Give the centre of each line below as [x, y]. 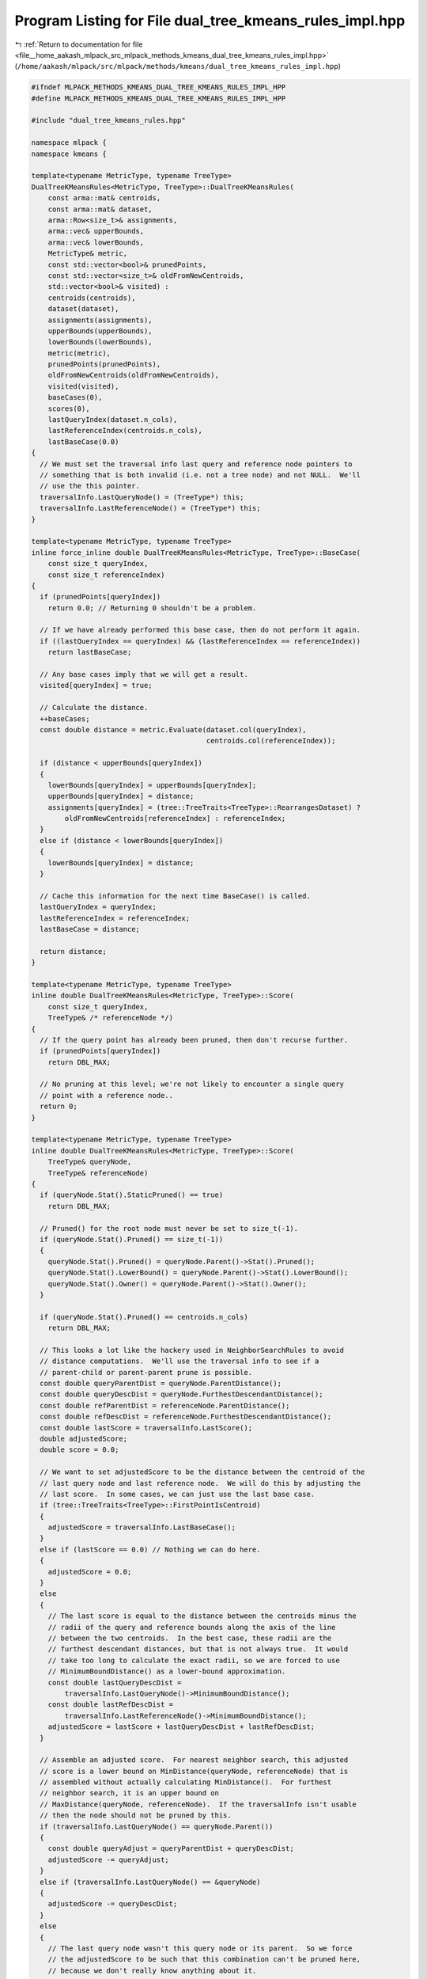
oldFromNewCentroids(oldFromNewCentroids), [133, 375]
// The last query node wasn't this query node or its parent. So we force [200, 1948]
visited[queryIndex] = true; [96, 686]
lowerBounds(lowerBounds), [100, 342]
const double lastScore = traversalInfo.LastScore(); [146, 1428]
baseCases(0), [75, 397]
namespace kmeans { [69, 154]
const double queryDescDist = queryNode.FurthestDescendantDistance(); [181, 1394]
